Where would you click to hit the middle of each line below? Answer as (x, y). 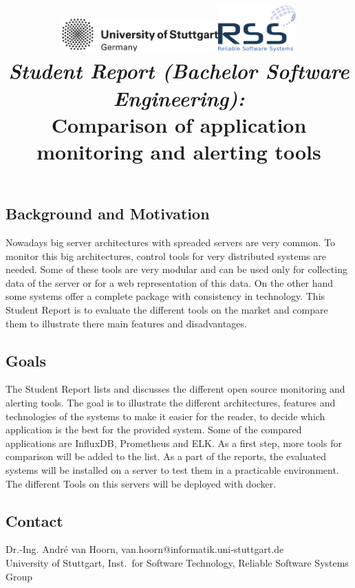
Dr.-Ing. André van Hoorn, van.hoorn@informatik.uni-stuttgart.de (145, 549)
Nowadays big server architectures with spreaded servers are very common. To (171, 242)
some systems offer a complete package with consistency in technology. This (165, 296)
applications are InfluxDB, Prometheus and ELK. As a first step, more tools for (174, 443)
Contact (34, 520)
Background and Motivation (108, 214)
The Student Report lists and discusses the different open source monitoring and (175, 389)
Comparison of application (179, 124)
